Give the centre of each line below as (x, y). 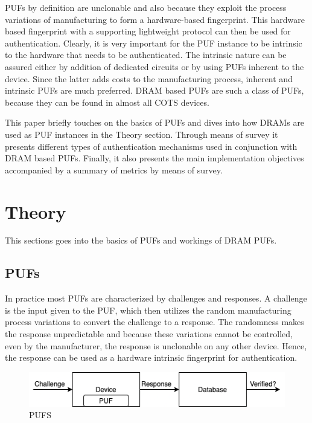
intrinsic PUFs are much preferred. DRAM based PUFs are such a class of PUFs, (154, 90)
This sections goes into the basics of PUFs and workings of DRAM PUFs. (141, 240)
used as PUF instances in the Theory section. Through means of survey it (142, 134)
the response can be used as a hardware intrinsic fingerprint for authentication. (151, 357)
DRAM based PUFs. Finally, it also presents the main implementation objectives (154, 158)
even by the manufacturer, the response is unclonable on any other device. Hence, (156, 345)
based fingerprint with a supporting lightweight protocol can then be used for (148, 31)
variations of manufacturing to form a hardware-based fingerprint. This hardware (155, 19)
